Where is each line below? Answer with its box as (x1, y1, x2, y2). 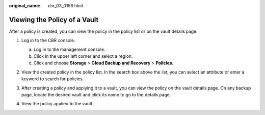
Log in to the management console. (33, 46, 106, 52)
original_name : (9, 3, 41, 8)
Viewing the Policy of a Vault (9, 15, 99, 24)
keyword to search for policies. (21, 76, 84, 82)
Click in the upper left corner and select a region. (33, 53, 133, 59)
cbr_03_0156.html (48, 3, 83, 8)
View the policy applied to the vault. (21, 101, 94, 107)
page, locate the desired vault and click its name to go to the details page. (21, 92, 171, 98)
